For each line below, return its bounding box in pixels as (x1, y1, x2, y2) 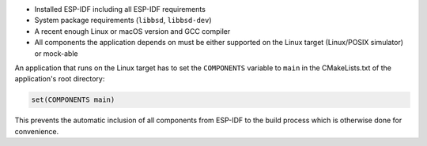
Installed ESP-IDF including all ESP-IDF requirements (34, 5, 206, 13)
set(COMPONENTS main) (31, 95, 115, 104)
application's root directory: (14, 74, 105, 84)
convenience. (14, 126, 59, 136)
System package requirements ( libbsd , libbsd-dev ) (34, 16, 213, 25)
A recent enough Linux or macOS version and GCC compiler (34, 26, 231, 36)
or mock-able (34, 48, 78, 58)
